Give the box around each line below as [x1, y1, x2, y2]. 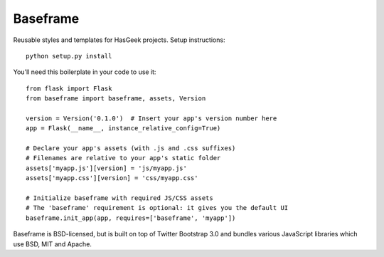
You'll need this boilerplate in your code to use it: [13, 68, 156, 76]
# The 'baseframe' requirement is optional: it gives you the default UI [26, 204, 289, 212]
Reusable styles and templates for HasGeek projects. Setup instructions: [13, 36, 225, 44]
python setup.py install [26, 52, 112, 60]
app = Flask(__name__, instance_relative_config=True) [26, 125, 221, 132]
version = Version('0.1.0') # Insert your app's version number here [26, 114, 277, 122]
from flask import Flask [26, 84, 112, 93]
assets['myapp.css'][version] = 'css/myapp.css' [26, 174, 198, 182]
